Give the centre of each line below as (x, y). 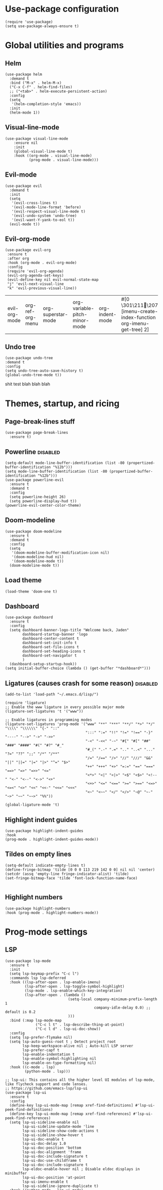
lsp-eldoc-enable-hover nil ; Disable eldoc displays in (81, 1169)
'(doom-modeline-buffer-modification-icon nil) (60, 553)
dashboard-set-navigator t (50, 656)
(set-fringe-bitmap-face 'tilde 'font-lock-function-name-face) (71, 878)
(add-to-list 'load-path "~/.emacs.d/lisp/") (52, 694)
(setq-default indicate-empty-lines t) (45, 865)
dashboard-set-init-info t (50, 643)
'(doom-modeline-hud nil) (38, 557)
